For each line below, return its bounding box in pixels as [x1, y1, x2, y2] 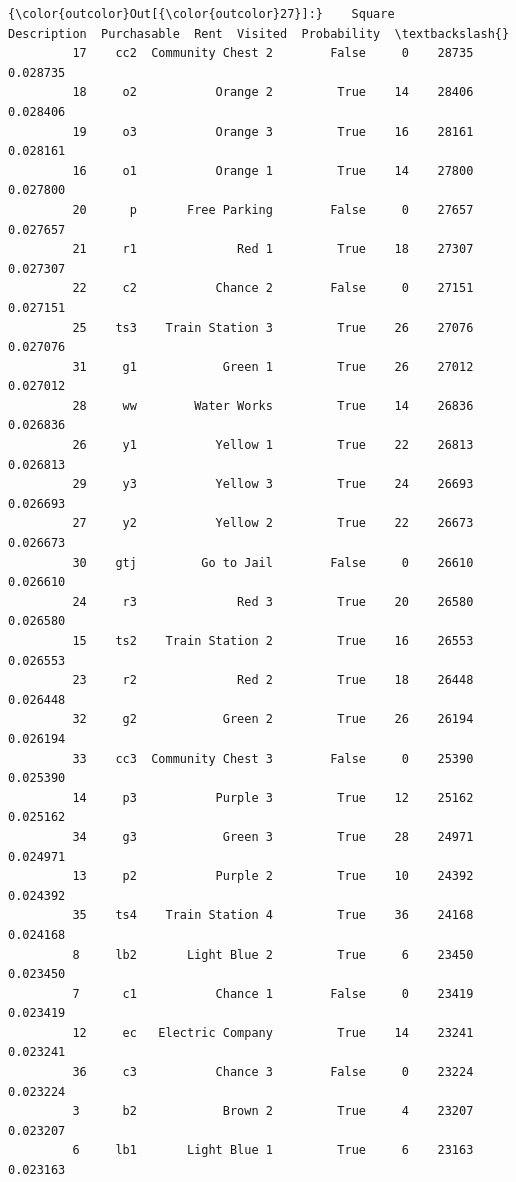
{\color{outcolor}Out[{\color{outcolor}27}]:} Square [8, 7, 395, 21]
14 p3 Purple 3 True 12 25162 [72, 790, 474, 805]
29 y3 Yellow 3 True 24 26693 [72, 477, 474, 492]
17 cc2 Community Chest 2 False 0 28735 [72, 46, 474, 61]
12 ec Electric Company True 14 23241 [72, 1025, 474, 1040]
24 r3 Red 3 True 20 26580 [72, 594, 474, 609]
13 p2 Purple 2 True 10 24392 [72, 869, 474, 884]
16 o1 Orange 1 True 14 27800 [72, 163, 474, 178]
